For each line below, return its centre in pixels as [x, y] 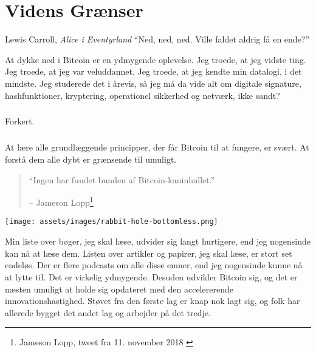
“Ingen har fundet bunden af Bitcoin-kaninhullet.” [122, 179]
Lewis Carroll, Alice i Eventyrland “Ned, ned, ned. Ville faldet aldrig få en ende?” [157, 39]
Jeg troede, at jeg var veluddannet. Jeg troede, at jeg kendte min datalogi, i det [153, 71]
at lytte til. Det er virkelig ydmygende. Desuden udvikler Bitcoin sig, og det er [151, 276]
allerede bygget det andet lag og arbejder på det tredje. [108, 312]
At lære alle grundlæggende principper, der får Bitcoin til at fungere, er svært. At [157, 147]
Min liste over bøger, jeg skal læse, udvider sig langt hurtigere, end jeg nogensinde [158, 241]
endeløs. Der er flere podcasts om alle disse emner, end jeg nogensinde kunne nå [154, 265]
